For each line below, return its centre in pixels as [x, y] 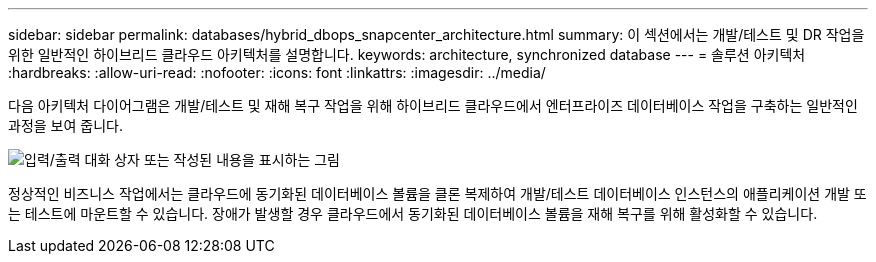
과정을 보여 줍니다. [65, 125]
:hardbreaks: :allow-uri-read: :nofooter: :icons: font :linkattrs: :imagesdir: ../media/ [277, 72]
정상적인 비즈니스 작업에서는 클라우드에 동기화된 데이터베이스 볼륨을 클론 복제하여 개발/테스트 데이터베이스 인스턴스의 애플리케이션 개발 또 [437, 193]
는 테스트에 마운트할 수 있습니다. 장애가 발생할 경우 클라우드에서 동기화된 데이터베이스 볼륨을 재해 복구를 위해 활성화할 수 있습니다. [413, 213]
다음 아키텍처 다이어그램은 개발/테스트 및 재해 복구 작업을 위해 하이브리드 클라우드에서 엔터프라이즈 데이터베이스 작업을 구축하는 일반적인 [433, 105]
